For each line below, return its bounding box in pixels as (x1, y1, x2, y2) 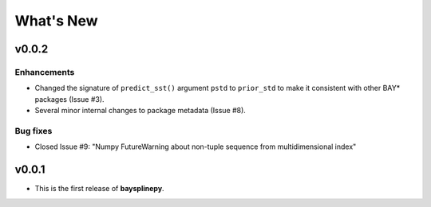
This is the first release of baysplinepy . (34, 184, 164, 193)
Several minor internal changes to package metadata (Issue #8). (34, 106, 247, 115)
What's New (14, 12, 99, 29)
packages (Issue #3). (34, 94, 105, 103)
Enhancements (14, 66, 75, 77)
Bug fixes (14, 125, 53, 136)
